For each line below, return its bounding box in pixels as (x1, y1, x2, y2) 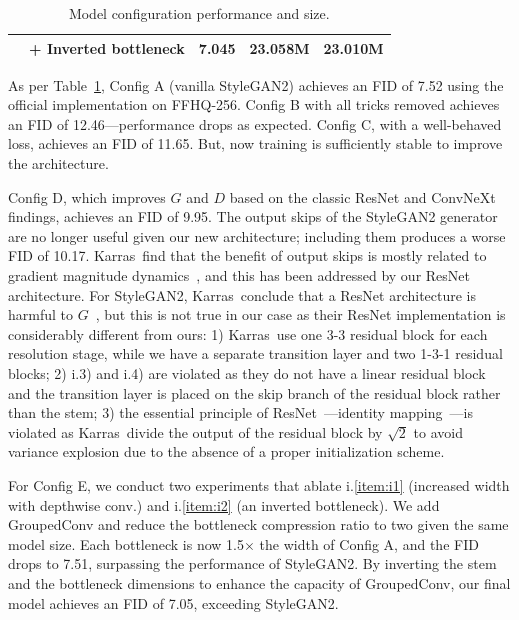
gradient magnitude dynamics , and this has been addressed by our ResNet (8, 265, 471, 286)
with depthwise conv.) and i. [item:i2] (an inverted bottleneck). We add (8, 494, 440, 515)
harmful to (8, 304, 74, 325)
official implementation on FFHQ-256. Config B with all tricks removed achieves (8, 94, 500, 115)
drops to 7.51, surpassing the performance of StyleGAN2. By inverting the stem (8, 553, 497, 574)
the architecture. (8, 153, 109, 174)
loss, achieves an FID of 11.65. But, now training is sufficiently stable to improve (8, 133, 503, 154)
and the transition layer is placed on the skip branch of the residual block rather (8, 382, 501, 403)
